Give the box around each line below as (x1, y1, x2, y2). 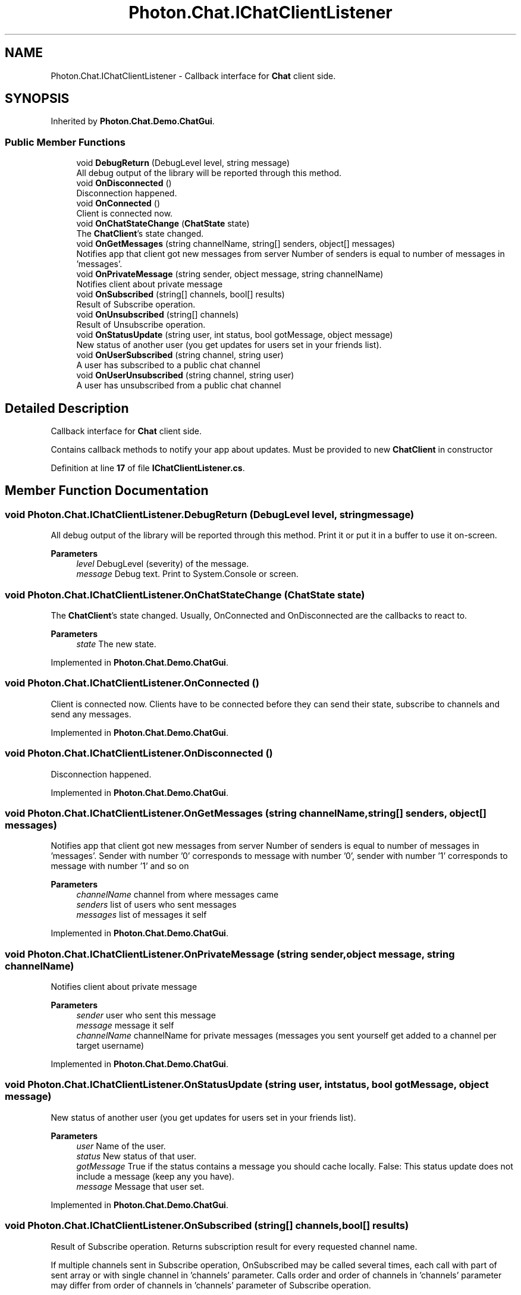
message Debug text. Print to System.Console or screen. (76, 569, 299, 579)
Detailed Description (5, 400, 129, 416)
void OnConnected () (76, 198, 161, 209)
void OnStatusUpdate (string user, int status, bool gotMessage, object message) (76, 330, 393, 340)
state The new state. (76, 639, 156, 649)
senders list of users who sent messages (76, 899, 237, 910)
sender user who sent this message (76, 1010, 216, 1020)
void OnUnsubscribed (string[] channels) (76, 309, 239, 320)
